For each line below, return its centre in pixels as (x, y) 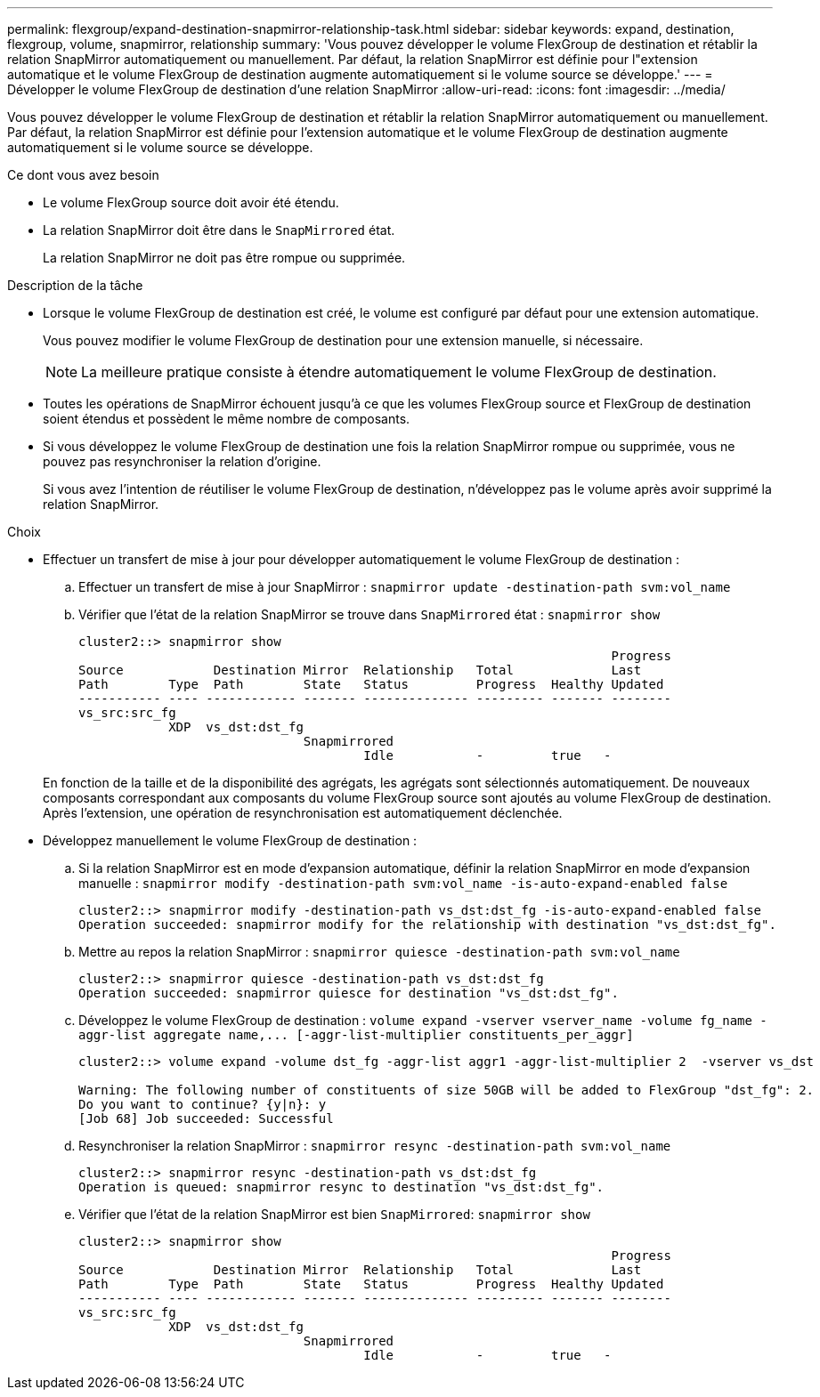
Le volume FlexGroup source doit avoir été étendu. (191, 202)
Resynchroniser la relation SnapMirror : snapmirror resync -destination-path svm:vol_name (375, 1146)
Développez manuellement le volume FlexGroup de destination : (230, 840)
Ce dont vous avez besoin (83, 175)
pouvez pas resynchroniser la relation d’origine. (182, 461)
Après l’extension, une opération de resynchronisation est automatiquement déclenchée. (303, 813)
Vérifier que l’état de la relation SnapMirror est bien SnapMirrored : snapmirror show (334, 1214)
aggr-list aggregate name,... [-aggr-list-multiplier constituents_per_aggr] (356, 1035)
